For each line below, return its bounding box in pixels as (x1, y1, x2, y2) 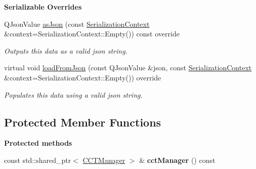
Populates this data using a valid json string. (4, 89, 143, 100)
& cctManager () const (139, 154, 216, 165)
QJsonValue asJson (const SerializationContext (4, 18, 150, 29)
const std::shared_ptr (4, 154, 71, 165)
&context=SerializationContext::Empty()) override (4, 72, 161, 82)
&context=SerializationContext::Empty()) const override (4, 28, 180, 39)
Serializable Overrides (4, 2, 82, 12)
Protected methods (4, 138, 72, 148)
